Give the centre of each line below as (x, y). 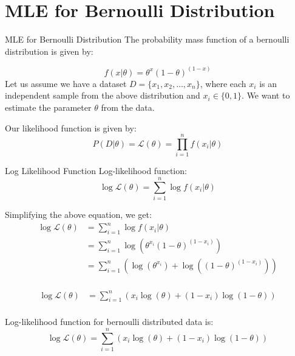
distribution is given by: (49, 51)
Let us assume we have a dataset (66, 83)
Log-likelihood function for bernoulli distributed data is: (109, 322)
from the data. (128, 107)
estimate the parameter (48, 107)
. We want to (266, 95)
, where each (223, 83)
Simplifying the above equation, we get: (78, 214)
